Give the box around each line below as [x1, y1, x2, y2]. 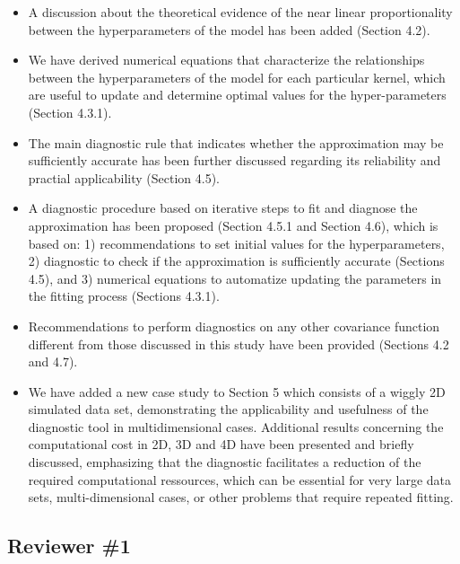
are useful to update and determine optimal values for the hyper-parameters [28, 85, 447, 104]
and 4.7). [28, 352, 78, 371]
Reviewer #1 [7, 532, 131, 560]
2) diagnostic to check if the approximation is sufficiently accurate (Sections [28, 251, 445, 270]
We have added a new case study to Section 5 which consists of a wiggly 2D [28, 382, 446, 401]
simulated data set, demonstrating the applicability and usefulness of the [28, 400, 429, 419]
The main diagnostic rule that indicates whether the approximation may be [28, 133, 444, 152]
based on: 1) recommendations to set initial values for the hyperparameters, [28, 234, 445, 252]
